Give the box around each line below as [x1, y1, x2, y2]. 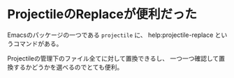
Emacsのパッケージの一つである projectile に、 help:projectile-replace [7, 31, 214, 39]
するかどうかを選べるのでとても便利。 [13, 63, 124, 71]
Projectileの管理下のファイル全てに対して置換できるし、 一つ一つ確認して [7, 54, 219, 63]
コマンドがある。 [13, 39, 63, 47]
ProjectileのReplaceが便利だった [7, 6, 198, 22]
